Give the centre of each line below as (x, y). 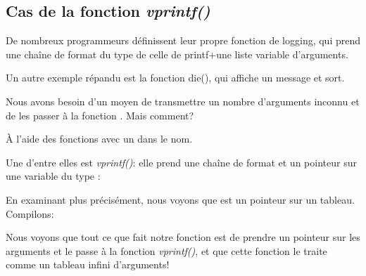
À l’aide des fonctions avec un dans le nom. (99, 139)
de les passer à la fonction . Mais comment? (100, 115)
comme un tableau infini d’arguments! (88, 264)
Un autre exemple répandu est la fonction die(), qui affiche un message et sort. (175, 78)
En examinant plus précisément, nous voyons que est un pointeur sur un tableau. (180, 199)
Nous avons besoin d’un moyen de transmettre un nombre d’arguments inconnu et (183, 101)
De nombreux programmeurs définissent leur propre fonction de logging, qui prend (183, 40)
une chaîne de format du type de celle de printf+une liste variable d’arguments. (177, 54)
